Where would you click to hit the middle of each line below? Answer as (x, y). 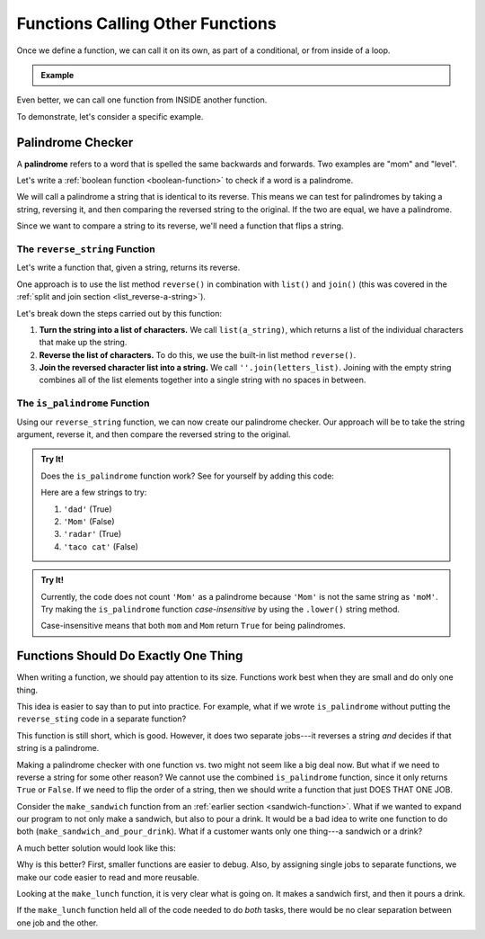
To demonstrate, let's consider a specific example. (110, 116)
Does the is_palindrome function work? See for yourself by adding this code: (187, 476)
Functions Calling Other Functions (147, 23)
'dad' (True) (88, 509)
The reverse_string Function (86, 249)
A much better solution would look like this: (97, 848)
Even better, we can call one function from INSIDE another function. (142, 100)
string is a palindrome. (58, 748)
